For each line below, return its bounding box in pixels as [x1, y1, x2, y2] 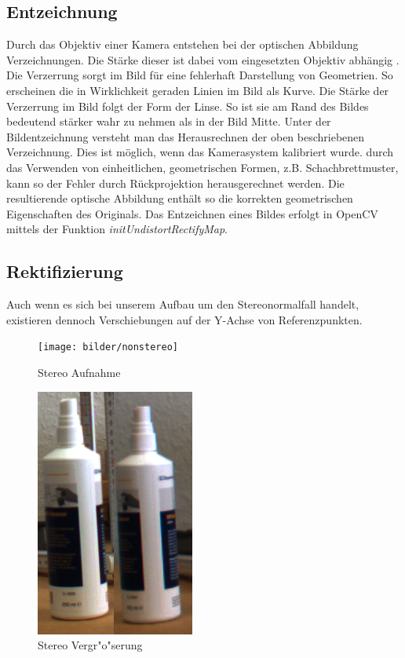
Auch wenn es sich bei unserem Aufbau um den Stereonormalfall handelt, [6, 296, 359, 313]
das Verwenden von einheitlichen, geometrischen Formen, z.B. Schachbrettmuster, [6, 159, 399, 175]
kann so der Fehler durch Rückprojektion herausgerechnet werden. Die [6, 174, 345, 191]
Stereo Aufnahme [38, 364, 121, 380]
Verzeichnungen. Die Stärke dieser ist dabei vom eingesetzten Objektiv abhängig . [6, 51, 400, 68]
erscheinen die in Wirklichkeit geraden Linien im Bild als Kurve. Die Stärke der [6, 82, 389, 98]
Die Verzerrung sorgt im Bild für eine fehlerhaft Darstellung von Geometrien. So [6, 67, 393, 83]
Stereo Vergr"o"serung [38, 637, 143, 653]
